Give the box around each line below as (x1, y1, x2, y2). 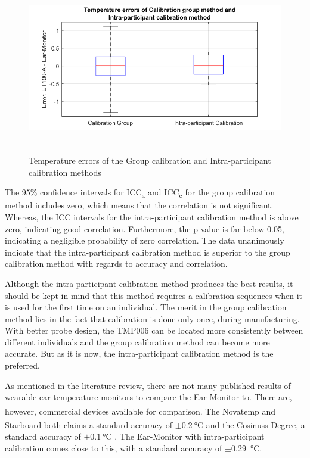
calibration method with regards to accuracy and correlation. (5, 257, 228, 270)
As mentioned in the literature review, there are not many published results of (5, 379, 291, 391)
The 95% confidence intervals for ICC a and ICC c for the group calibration (5, 186, 275, 200)
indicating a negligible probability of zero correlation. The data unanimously (5, 234, 284, 247)
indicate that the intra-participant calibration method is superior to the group (5, 245, 290, 258)
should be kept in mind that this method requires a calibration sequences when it (5, 289, 303, 301)
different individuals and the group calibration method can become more (5, 335, 270, 348)
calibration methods (29, 166, 101, 178)
